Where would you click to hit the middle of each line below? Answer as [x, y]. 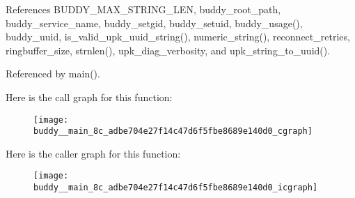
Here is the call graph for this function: [89, 97]
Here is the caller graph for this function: [93, 153]
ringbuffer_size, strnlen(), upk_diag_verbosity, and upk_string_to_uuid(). [168, 50]
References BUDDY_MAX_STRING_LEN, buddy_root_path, [143, 9]
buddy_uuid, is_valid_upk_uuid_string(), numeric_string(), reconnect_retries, [178, 37]
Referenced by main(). [53, 74]
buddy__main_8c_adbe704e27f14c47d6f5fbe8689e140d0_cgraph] [173, 131]
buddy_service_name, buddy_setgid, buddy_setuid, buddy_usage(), [154, 23]
